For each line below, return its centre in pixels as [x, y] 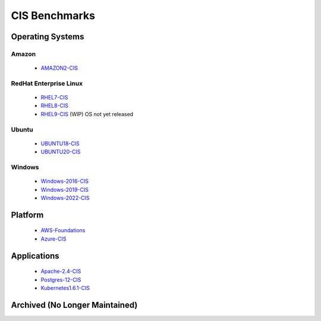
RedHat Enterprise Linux [47, 83]
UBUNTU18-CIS [60, 144]
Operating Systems [48, 37]
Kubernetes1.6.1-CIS [65, 288]
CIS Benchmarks [53, 15]
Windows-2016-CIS [65, 181]
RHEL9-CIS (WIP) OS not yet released [87, 114]
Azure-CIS [53, 239]
